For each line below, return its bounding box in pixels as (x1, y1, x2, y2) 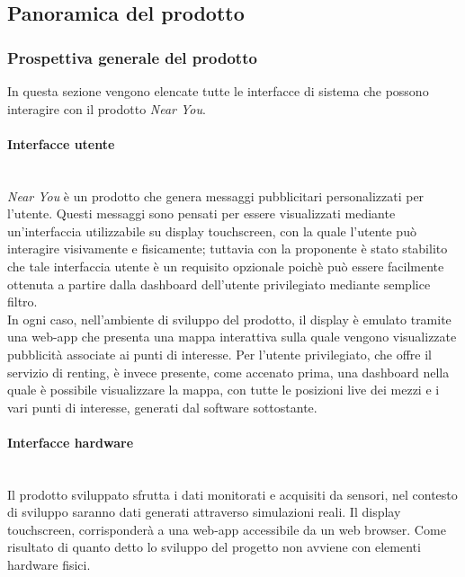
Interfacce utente (7, 134, 115, 153)
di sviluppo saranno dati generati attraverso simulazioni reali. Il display (7, 502, 401, 521)
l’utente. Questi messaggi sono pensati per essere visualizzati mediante (7, 204, 396, 223)
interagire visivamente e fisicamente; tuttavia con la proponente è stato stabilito (7, 239, 448, 258)
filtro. (7, 292, 38, 311)
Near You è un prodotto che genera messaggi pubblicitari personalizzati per (7, 186, 425, 205)
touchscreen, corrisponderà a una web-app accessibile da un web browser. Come (7, 519, 446, 538)
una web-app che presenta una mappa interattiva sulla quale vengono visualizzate (7, 327, 457, 346)
